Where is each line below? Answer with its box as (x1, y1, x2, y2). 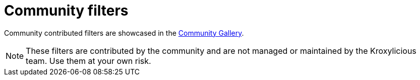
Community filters (4, 2, 129, 19)
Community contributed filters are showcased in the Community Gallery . (4, 28, 244, 37)
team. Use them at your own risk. (26, 55, 151, 66)
